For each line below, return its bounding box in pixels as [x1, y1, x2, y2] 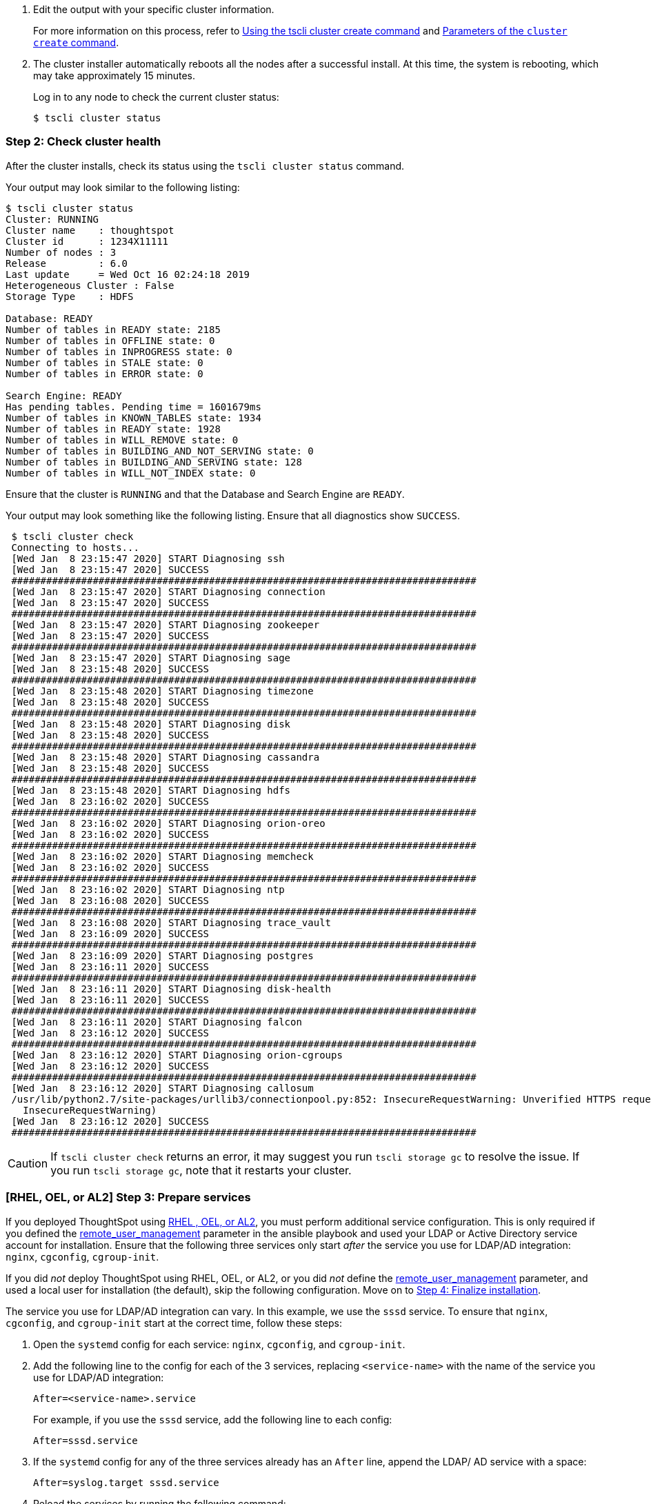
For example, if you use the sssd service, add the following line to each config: [33, 1413, 392, 1425]
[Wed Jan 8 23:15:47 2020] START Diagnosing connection [11, 585, 325, 597]
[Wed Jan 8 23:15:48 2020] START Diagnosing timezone [11, 685, 314, 696]
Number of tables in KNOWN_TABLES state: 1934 [6, 412, 261, 423]
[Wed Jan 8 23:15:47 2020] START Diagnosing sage [11, 652, 291, 663]
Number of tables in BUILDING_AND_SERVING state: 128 [6, 456, 302, 468]
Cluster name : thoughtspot [6, 224, 174, 236]
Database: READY [6, 312, 93, 324]
